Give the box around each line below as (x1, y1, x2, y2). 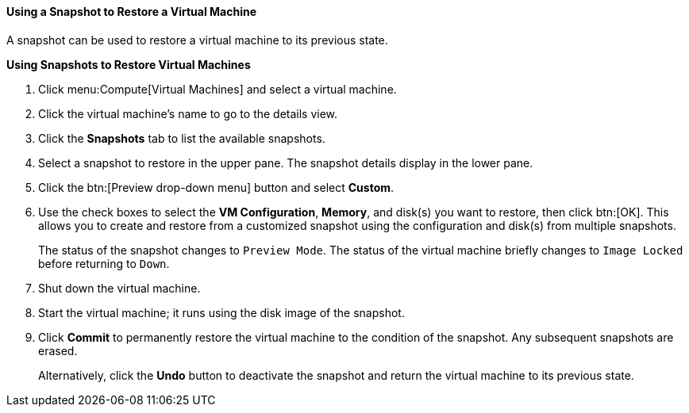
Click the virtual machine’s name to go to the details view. (38, 106, 338, 120)
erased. (38, 343, 78, 358)
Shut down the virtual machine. (38, 281, 201, 295)
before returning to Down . (38, 256, 170, 270)
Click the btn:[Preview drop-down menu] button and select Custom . (38, 180, 395, 194)
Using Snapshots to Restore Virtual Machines (6, 57, 251, 71)
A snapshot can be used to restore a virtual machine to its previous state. (6, 33, 388, 47)
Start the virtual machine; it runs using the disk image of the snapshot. (38, 305, 405, 319)
